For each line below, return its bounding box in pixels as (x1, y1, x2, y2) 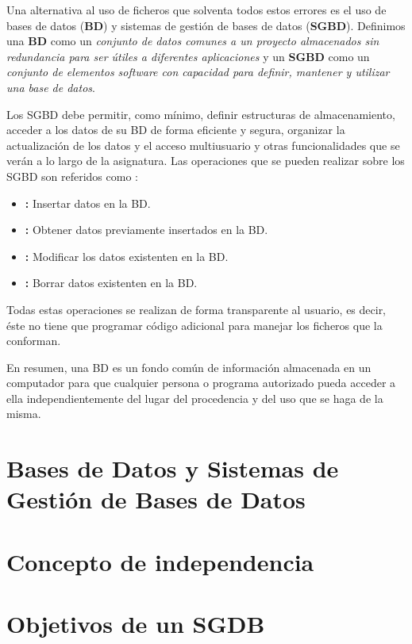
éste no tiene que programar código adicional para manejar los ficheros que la (6, 316, 383, 333)
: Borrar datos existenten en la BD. (25, 274, 198, 291)
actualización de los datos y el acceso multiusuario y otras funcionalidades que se (6, 136, 400, 153)
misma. (6, 405, 41, 422)
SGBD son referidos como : (6, 167, 138, 184)
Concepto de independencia (6, 545, 314, 577)
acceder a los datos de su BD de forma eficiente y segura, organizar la (6, 121, 345, 138)
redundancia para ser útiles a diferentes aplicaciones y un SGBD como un (6, 48, 370, 64)
